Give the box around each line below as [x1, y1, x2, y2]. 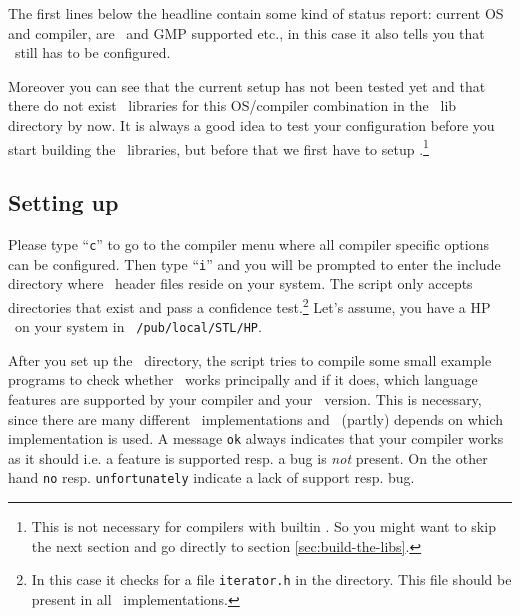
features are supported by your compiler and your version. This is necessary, [8, 389, 482, 410]
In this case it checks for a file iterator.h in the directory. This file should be [31, 569, 512, 590]
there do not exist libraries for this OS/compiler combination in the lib [8, 95, 457, 116]
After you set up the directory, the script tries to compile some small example [8, 349, 492, 370]
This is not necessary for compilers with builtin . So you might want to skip [31, 516, 496, 537]
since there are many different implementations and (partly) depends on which [8, 408, 504, 429]
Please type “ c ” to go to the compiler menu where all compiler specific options [8, 234, 489, 255]
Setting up [8, 187, 119, 218]
